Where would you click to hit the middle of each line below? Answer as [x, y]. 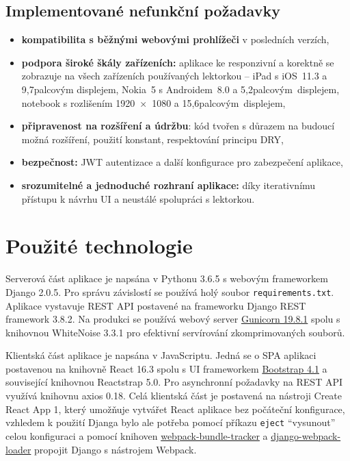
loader [18, 449]
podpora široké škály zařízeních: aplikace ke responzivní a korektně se [178, 62]
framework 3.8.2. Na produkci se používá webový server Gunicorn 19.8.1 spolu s [173, 319]
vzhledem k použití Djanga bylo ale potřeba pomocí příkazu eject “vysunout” [171, 422]
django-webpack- [306, 435]
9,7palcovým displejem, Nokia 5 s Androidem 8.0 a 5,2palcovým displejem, [180, 89]
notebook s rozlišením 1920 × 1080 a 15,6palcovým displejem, [153, 102]
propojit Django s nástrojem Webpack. [116, 449]
